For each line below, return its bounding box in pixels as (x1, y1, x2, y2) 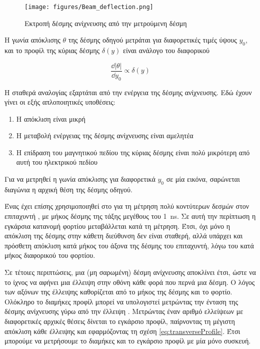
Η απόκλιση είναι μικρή (16, 113, 85, 124)
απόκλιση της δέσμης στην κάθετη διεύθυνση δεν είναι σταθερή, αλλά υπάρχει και (4, 230, 243, 241)
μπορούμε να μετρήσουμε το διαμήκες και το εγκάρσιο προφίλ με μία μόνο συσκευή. (4, 335, 251, 346)
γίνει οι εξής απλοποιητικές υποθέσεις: (4, 97, 115, 107)
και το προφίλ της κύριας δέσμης (4, 45, 100, 56)
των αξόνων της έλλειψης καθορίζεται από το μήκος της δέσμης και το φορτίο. (4, 286, 232, 297)
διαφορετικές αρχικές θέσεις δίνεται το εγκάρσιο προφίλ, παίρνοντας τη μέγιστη (4, 315, 235, 326)
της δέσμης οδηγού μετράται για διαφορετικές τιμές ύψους (68, 35, 237, 45)
